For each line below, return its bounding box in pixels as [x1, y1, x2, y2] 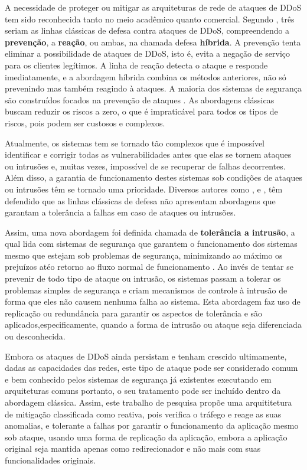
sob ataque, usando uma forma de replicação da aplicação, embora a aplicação [5, 430, 288, 443]
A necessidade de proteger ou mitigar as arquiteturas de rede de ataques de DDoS [5, 1, 302, 13]
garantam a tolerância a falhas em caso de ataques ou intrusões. [5, 206, 236, 218]
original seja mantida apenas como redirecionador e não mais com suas [5, 442, 261, 455]
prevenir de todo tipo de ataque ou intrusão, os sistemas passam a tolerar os [5, 272, 281, 285]
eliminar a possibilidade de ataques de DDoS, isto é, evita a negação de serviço [5, 47, 290, 60]
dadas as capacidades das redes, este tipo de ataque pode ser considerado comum [5, 361, 298, 374]
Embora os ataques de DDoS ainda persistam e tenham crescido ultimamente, [5, 350, 287, 362]
